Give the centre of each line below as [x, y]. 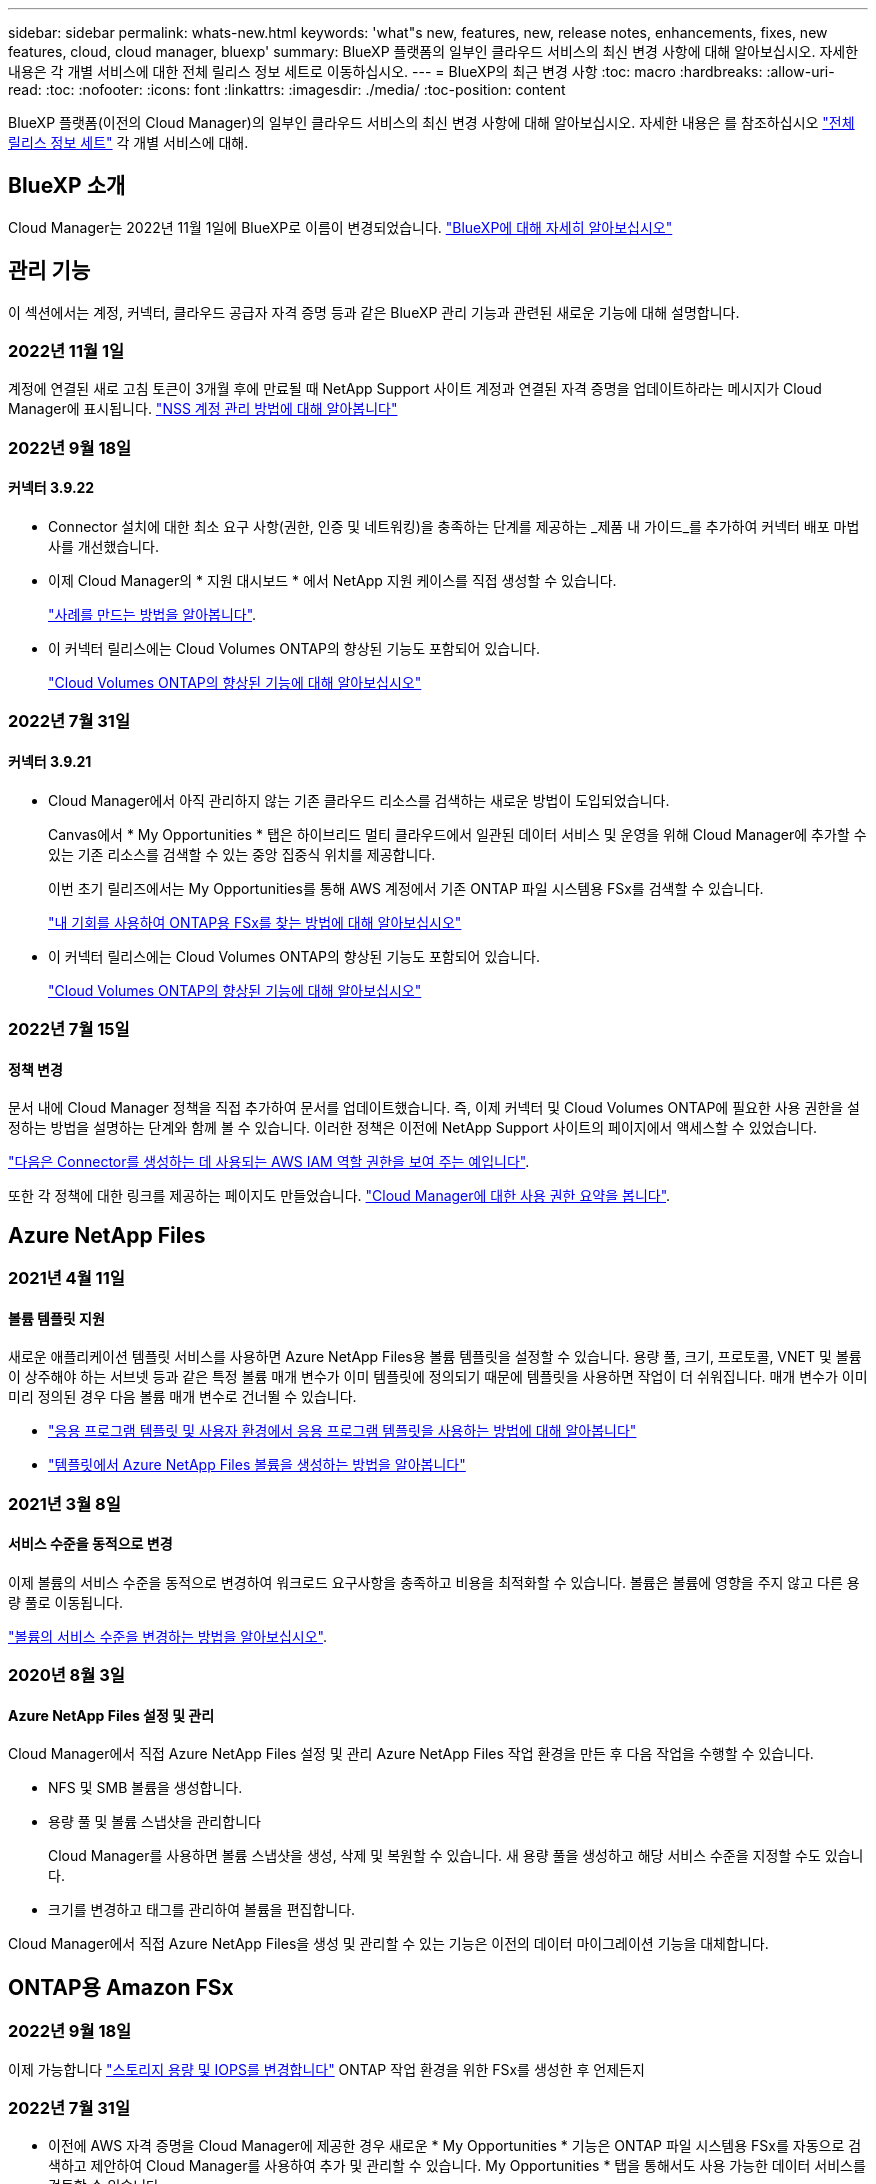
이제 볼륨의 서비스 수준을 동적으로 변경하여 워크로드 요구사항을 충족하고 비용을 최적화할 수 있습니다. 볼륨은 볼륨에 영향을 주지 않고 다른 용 [434, 1582]
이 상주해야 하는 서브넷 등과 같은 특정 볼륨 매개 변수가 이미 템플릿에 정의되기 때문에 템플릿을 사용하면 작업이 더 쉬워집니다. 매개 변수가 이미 [438, 1377]
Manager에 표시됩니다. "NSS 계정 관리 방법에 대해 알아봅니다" [203, 409]
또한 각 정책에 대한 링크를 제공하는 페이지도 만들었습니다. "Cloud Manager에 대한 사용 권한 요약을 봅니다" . [339, 1196]
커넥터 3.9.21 [50, 762]
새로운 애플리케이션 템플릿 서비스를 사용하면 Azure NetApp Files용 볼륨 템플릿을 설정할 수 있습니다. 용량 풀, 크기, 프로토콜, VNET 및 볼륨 [435, 1357]
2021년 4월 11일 [66, 1278]
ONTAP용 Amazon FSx [121, 1987]
